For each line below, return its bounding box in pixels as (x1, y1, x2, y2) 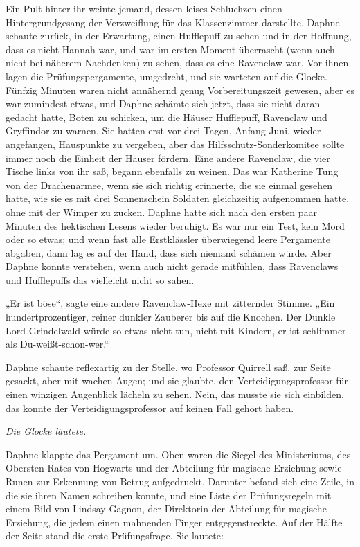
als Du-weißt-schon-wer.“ (6, 337, 109, 351)
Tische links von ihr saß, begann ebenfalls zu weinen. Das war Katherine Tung (6, 164, 339, 179)
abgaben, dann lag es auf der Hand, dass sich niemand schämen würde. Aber (6, 245, 332, 260)
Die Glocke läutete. (6, 424, 87, 438)
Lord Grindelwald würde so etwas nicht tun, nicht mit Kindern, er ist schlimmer (6, 323, 346, 337)
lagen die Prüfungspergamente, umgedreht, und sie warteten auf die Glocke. (6, 69, 327, 83)
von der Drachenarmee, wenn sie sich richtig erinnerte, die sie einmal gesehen (6, 177, 333, 192)
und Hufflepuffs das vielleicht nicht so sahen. (6, 272, 195, 287)
